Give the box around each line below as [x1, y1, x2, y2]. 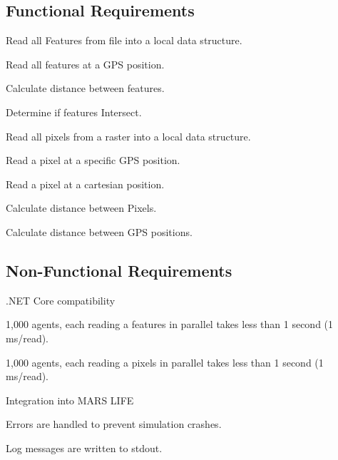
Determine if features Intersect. [6, 104, 142, 119]
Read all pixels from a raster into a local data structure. [6, 128, 251, 143]
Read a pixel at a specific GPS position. [6, 153, 180, 168]
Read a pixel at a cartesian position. [6, 176, 165, 191]
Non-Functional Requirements [6, 259, 232, 281]
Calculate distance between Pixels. [6, 200, 157, 215]
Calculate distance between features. [6, 81, 165, 96]
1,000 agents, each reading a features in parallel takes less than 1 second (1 [6, 317, 334, 332]
